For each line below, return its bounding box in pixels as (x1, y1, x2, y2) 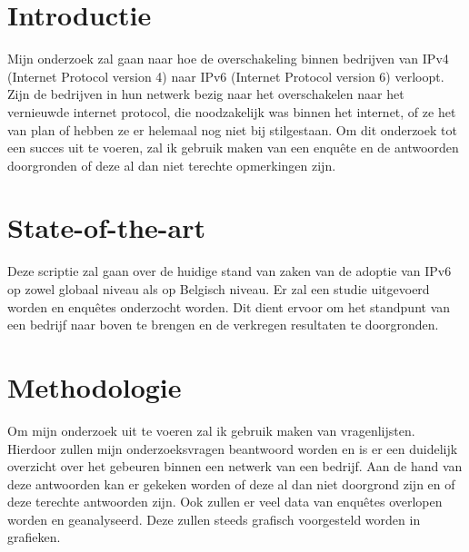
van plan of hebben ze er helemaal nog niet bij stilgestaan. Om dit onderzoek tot (7, 120, 457, 139)
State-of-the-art (7, 209, 206, 246)
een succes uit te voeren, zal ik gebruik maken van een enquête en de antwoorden (7, 138, 459, 157)
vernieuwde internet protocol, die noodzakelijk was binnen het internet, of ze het (7, 102, 456, 121)
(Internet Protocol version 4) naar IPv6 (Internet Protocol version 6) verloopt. (7, 66, 444, 85)
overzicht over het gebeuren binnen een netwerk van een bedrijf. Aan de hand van (7, 457, 463, 476)
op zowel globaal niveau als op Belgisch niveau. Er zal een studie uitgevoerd (7, 280, 430, 298)
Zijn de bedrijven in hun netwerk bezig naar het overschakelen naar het (7, 84, 404, 103)
